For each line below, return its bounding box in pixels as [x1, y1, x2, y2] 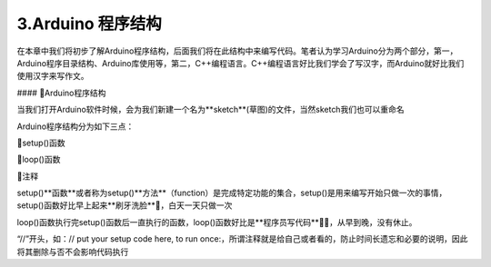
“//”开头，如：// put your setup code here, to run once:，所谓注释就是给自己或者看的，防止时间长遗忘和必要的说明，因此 [16, 233, 468, 244]
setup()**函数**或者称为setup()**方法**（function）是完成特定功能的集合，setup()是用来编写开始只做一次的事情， [16, 187, 447, 199]
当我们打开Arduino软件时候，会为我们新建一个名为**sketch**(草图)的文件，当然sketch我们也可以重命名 [16, 104, 405, 115]
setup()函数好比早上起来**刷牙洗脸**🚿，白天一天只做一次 [16, 200, 233, 211]
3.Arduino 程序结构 [16, 14, 163, 34]
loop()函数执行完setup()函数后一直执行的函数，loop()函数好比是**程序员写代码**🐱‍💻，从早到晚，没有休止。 [16, 216, 417, 227]
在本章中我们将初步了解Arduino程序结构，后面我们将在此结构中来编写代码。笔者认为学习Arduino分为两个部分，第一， [16, 45, 458, 56]
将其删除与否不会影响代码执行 [16, 246, 129, 257]
